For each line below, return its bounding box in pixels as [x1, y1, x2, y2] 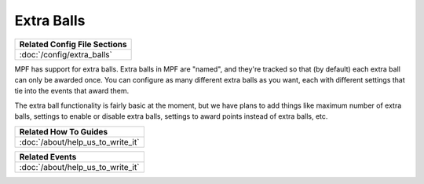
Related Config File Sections [19, 39, 127, 50]
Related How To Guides [19, 126, 108, 137]
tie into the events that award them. [14, 86, 130, 96]
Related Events [19, 151, 77, 162]
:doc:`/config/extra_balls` [19, 49, 113, 60]
